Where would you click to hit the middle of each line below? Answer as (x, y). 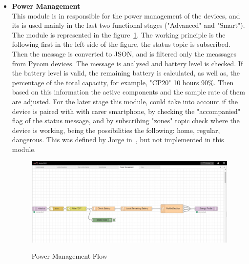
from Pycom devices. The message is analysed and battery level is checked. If (127, 63)
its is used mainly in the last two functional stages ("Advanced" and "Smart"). (128, 25)
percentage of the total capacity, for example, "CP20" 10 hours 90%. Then (123, 82)
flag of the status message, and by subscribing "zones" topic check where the (126, 121)
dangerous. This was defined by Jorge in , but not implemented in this (118, 140)
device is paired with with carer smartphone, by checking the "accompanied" (126, 111)
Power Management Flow (69, 256)
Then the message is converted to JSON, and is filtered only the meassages (124, 53)
